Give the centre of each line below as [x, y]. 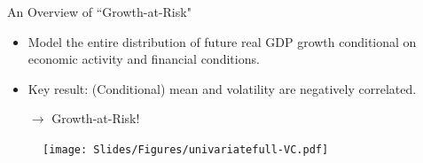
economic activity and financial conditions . [144, 59]
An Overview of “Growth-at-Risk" [99, 12]
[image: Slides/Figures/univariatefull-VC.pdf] [186, 149]
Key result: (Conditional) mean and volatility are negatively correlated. [222, 88]
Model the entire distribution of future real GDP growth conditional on [222, 41]
